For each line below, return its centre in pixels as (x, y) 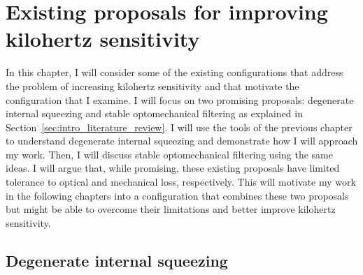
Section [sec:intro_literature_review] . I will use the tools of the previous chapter (179, 127)
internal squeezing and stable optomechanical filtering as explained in (154, 113)
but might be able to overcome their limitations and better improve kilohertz (171, 209)
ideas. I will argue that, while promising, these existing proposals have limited (173, 168)
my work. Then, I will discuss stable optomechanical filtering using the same (169, 154)
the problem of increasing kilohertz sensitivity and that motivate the (152, 86)
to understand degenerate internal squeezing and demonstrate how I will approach (182, 141)
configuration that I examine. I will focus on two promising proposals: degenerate (180, 99)
